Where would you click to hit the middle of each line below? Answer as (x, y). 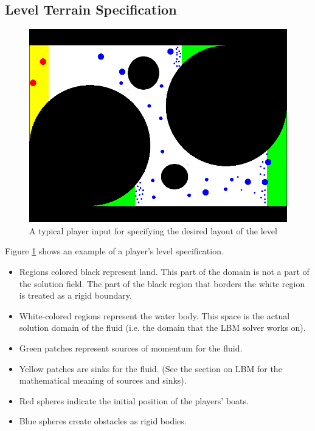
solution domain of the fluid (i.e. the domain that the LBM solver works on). (162, 327)
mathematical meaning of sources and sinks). (103, 380)
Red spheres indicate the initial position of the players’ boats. (134, 400)
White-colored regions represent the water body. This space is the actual (154, 315)
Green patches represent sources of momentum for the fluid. (131, 348)
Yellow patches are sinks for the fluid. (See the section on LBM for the (151, 368)
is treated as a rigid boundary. (75, 295)
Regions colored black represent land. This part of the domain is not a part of (164, 271)
